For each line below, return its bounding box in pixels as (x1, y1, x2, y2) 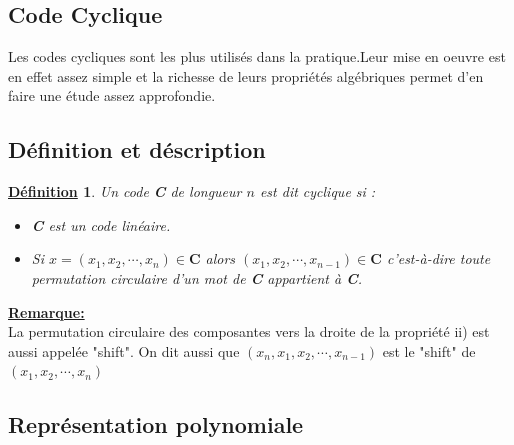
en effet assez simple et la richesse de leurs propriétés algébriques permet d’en (8, 65, 484, 86)
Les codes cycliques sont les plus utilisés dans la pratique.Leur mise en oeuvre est (8, 46, 506, 67)
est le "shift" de (382, 340, 476, 361)
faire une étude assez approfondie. (8, 85, 216, 106)
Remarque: (8, 301, 85, 322)
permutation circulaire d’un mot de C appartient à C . (31, 267, 363, 288)
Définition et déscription (8, 134, 266, 165)
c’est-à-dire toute (386, 248, 491, 269)
